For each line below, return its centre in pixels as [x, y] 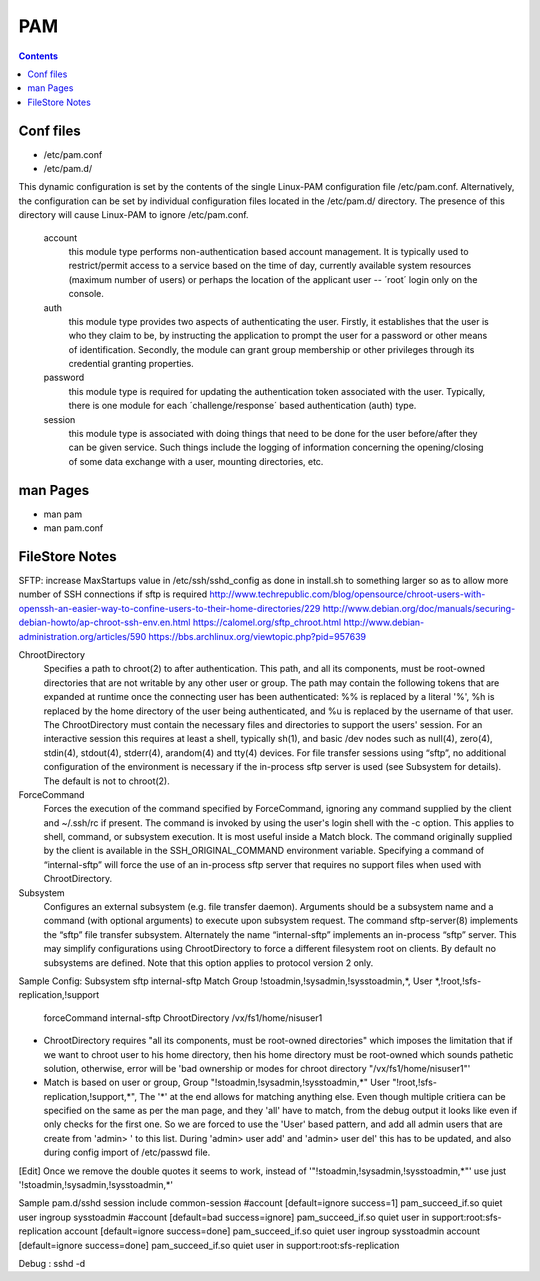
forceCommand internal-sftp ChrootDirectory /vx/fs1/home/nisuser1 [183, 1017]
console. [86, 294]
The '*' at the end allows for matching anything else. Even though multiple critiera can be [322, 1096]
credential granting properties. [131, 364]
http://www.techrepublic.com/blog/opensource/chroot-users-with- [347, 594]
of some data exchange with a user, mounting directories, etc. [196, 461]
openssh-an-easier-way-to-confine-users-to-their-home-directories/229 [169, 608]
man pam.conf [73, 528]
